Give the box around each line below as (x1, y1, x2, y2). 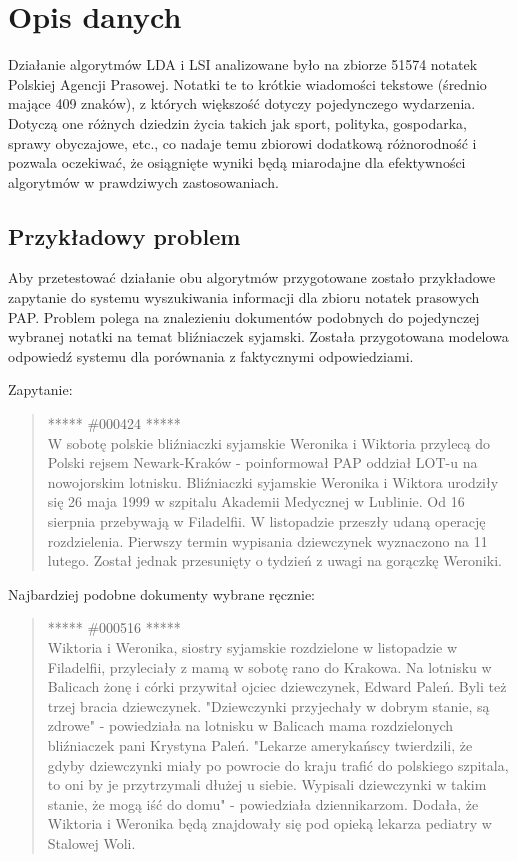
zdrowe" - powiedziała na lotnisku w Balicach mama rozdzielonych (47, 715, 454, 736)
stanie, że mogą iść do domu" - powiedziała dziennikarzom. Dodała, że (47, 793, 479, 814)
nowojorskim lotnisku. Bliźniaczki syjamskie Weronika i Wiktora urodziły (47, 471, 499, 492)
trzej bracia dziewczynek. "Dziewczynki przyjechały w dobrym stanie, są (47, 695, 490, 716)
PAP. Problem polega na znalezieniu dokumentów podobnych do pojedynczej (8, 306, 480, 327)
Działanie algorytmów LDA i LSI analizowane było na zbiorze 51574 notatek (8, 54, 478, 75)
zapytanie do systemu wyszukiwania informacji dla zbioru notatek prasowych (8, 287, 480, 308)
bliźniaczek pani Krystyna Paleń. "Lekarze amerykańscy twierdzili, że (47, 734, 473, 755)
